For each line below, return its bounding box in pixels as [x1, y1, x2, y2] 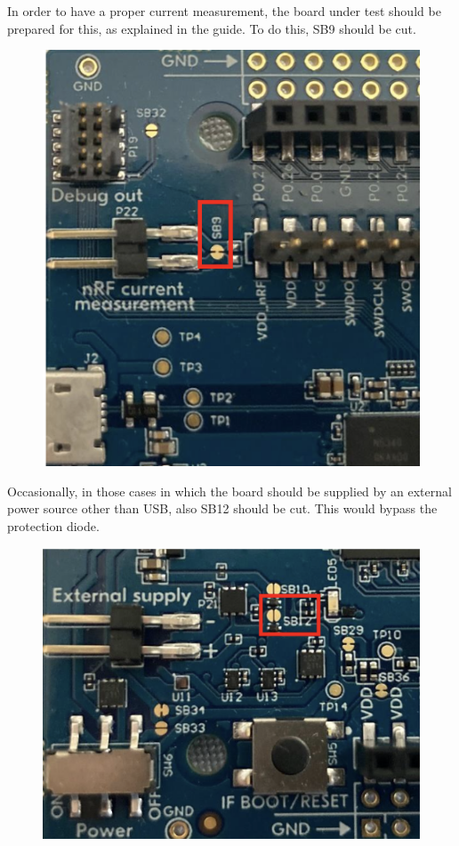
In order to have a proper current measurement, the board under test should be [7, 2, 441, 20]
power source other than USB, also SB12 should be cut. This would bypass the [7, 499, 438, 518]
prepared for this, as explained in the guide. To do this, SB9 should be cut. [7, 19, 416, 37]
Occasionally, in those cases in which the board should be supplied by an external [7, 481, 452, 500]
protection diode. [7, 517, 100, 536]
